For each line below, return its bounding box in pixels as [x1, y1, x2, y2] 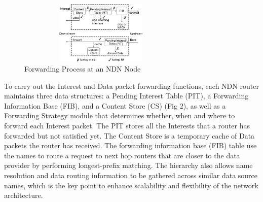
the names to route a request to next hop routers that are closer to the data [4, 150, 240, 160]
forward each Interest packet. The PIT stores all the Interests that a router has [4, 120, 250, 130]
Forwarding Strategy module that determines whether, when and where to [4, 110, 235, 121]
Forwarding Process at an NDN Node [24, 63, 141, 74]
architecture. [4, 190, 43, 200]
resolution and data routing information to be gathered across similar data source [4, 170, 258, 180]
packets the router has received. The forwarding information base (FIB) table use [4, 140, 257, 151]
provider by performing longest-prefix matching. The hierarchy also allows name [4, 160, 253, 171]
